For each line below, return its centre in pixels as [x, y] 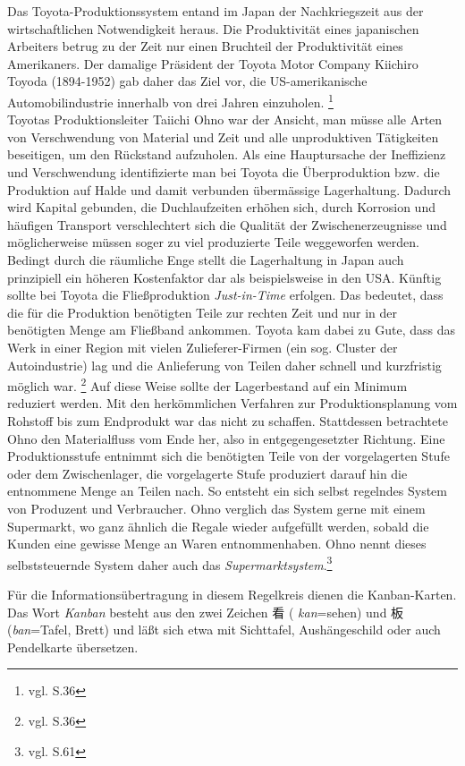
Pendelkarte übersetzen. [73, 647]
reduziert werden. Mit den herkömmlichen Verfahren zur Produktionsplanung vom [232, 403]
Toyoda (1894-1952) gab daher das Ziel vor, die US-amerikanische [187, 81]
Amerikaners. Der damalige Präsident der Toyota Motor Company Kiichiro [213, 63]
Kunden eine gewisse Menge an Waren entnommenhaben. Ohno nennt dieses [217, 544]
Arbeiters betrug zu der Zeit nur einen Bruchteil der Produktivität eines [205, 46]
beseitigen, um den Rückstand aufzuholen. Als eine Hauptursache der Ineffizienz [227, 154]
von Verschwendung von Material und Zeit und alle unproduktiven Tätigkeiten [223, 136]
